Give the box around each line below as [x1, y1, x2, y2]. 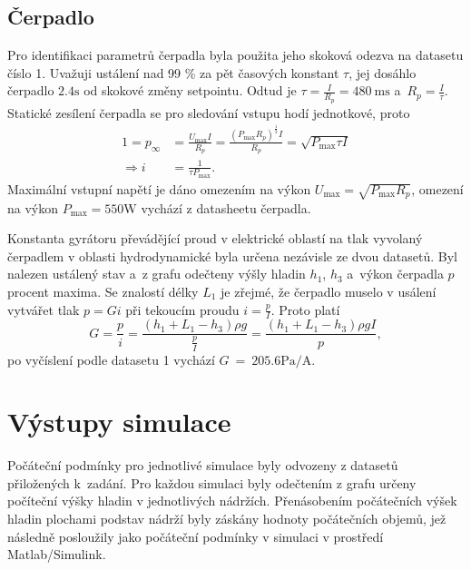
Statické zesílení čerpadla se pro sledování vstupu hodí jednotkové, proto [7, 103, 410, 122]
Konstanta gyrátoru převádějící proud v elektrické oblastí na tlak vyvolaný [7, 229, 423, 248]
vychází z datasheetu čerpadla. [141, 198, 311, 217]
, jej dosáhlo [348, 63, 417, 82]
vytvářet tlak [7, 300, 80, 319]
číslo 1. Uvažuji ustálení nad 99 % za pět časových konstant [7, 63, 339, 82]
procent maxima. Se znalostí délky [7, 282, 199, 301]
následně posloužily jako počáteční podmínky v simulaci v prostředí [7, 526, 384, 545]
